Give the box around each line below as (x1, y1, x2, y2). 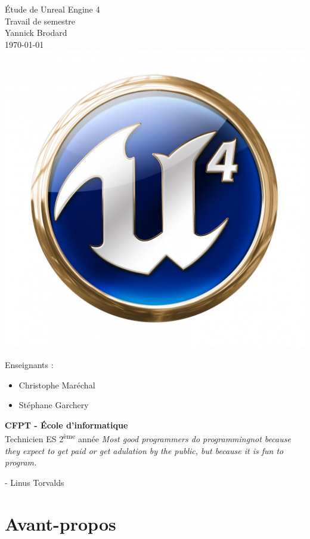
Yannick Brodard (5, 26, 67, 39)
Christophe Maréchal (18, 378, 95, 391)
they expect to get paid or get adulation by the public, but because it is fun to (5, 444, 284, 457)
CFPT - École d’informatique (5, 418, 128, 431)
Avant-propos (5, 511, 116, 535)
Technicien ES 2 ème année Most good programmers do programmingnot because (5, 431, 291, 445)
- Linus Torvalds (5, 476, 64, 488)
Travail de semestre (5, 14, 76, 27)
